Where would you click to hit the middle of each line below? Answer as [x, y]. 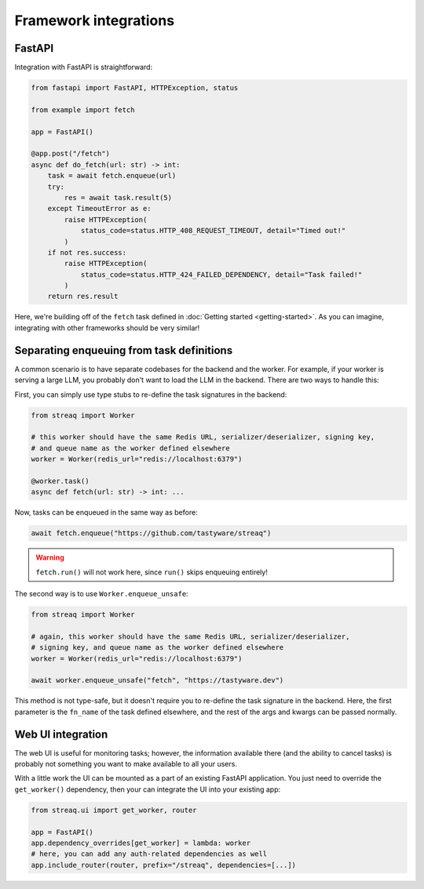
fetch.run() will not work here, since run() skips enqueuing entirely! [152, 572]
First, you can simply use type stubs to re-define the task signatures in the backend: [151, 394]
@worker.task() [60, 481]
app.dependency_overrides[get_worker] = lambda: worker [141, 843]
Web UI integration [61, 734]
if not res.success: [87, 252]
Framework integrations [95, 20]
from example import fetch [83, 109]
